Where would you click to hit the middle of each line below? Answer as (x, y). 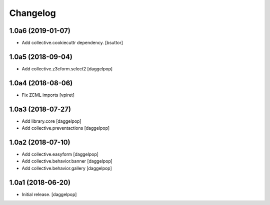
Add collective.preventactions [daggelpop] (66, 128)
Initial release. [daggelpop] (49, 194)
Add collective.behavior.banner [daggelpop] (67, 161)
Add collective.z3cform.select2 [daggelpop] (67, 69)
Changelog (32, 13)
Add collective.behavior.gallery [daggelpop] (67, 168)
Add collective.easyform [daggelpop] (60, 154)
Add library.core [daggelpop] (52, 121)
